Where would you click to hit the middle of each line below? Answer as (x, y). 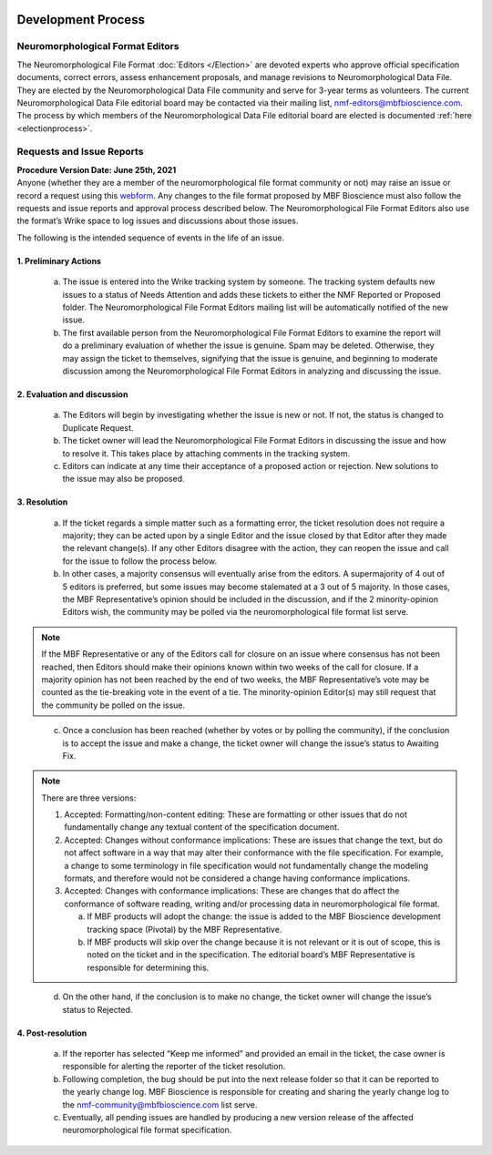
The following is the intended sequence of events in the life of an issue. (151, 238)
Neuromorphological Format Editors (98, 46)
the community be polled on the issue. (113, 705)
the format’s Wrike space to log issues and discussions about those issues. (158, 221)
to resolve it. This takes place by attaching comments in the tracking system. (206, 453)
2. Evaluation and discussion (72, 394)
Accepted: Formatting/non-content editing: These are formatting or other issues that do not (236, 814)
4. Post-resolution (52, 1033)
